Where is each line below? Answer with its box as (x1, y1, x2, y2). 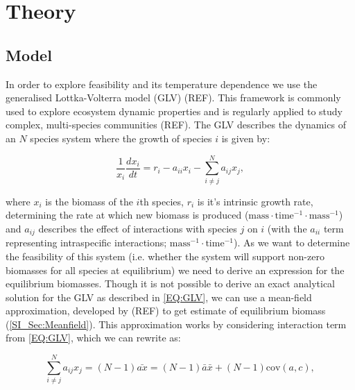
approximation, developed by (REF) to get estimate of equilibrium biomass (6, 303, 326, 318)
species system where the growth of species (30, 130, 212, 145)
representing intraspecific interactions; (6, 235, 167, 250)
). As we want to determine (233, 235, 350, 250)
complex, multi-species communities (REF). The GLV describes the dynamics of (6, 117, 346, 132)
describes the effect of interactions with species (38, 221, 237, 235)
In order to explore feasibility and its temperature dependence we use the (6, 76, 318, 91)
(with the (267, 221, 307, 235)
